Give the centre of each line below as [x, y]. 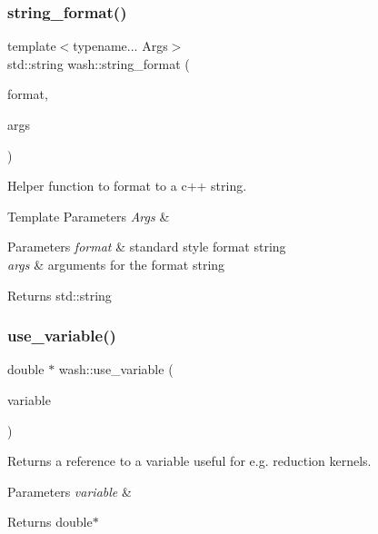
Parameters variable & [70, 491]
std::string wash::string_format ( [99, 63]
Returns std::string [60, 295]
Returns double [50, 522]
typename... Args [120, 46]
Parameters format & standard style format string [147, 247]
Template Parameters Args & [89, 216]
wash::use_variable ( [116, 369]
